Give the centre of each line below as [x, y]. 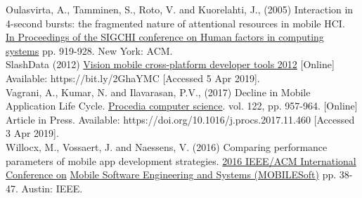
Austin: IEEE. [52, 188]
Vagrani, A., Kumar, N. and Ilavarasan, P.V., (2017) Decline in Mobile [158, 92]
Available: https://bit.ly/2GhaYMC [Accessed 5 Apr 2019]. [133, 78]
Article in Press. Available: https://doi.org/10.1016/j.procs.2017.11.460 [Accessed [180, 119]
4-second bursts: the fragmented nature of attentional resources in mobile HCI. [175, 23]
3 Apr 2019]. [32, 133]
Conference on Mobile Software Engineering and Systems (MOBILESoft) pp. [171, 174]
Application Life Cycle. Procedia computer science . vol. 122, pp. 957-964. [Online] [182, 106]
